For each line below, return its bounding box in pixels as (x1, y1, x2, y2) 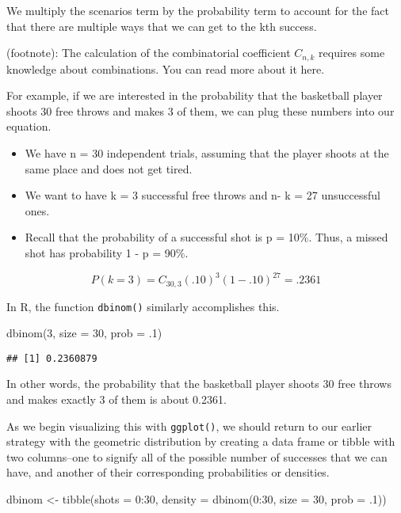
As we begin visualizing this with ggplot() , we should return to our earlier (6, 417, 372, 434)
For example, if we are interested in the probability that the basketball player (6, 87, 383, 104)
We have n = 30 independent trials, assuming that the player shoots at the (25, 145, 389, 161)
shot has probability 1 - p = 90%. (25, 244, 189, 260)
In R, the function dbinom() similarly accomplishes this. (6, 298, 280, 314)
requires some (319, 44, 385, 61)
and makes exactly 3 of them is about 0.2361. (6, 391, 227, 408)
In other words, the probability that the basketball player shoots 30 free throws (6, 375, 391, 392)
